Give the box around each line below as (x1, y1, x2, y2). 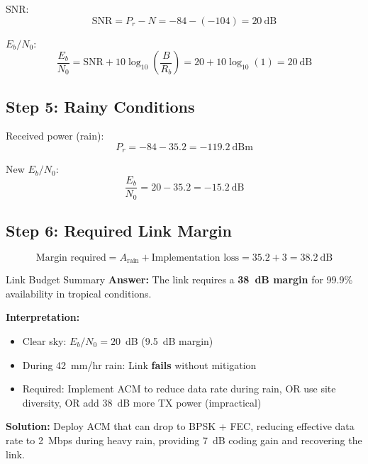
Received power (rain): (6, 128, 104, 143)
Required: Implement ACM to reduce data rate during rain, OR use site (22, 381, 336, 396)
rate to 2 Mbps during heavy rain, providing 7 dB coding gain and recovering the (6, 432, 362, 447)
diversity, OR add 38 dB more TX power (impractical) (22, 395, 262, 409)
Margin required (35, 252, 106, 263)
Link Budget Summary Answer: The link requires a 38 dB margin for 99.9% (6, 272, 353, 287)
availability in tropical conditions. (6, 285, 152, 300)
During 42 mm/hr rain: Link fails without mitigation (22, 357, 257, 372)
